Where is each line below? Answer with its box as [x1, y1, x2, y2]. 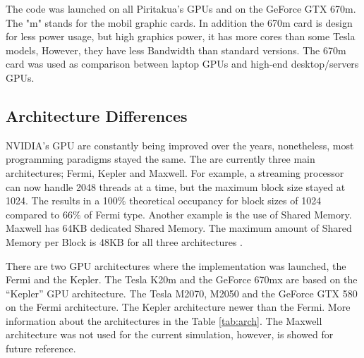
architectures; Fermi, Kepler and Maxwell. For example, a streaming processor [6, 165, 344, 180]
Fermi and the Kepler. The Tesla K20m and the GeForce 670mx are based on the [6, 272, 358, 287]
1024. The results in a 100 [6, 193, 118, 208]
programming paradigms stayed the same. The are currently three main [6, 152, 315, 166]
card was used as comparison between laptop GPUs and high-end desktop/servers [6, 56, 359, 71]
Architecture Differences [6, 104, 188, 126]
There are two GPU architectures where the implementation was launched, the [6, 258, 346, 273]
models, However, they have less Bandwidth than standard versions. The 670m [6, 42, 346, 57]
